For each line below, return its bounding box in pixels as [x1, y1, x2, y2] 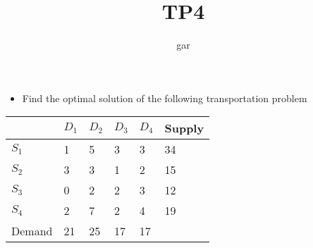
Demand [11, 223, 53, 240]
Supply [164, 120, 204, 137]
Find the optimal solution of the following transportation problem [22, 90, 307, 105]
